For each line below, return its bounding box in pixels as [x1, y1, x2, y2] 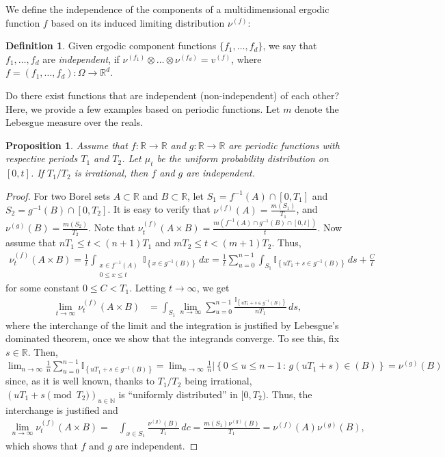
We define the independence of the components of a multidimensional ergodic [5, 2, 329, 16]
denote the [295, 101, 339, 116]
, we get [196, 280, 230, 295]
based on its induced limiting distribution [51, 15, 225, 29]
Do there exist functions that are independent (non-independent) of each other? [5, 88, 340, 102]
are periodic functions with [228, 138, 340, 152]
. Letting [129, 280, 166, 295]
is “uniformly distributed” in [118, 387, 238, 401]
